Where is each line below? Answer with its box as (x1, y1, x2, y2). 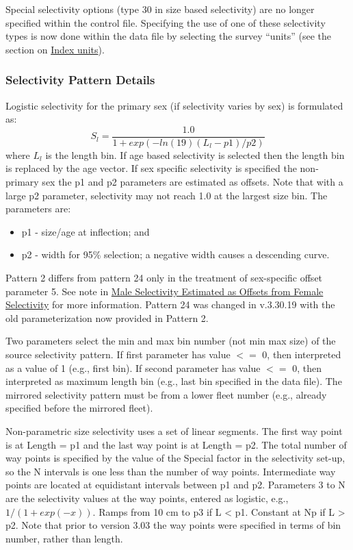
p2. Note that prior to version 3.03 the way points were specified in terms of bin (5, 518, 341, 532)
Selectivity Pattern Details (5, 71, 155, 88)
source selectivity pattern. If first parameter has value (5, 347, 231, 361)
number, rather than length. (5, 531, 123, 545)
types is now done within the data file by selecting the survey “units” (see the (5, 29, 332, 43)
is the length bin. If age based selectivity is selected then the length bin (45, 147, 345, 162)
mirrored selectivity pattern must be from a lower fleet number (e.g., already (5, 387, 327, 401)
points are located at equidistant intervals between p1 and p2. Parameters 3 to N (5, 477, 345, 492)
